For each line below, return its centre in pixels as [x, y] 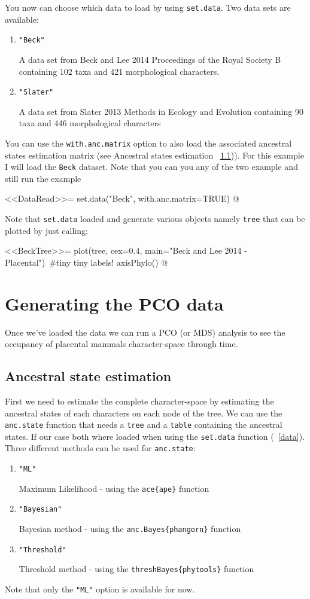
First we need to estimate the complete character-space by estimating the [139, 401]
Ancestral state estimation [88, 376]
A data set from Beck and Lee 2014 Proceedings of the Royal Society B [150, 59]
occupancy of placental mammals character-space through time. [121, 344]
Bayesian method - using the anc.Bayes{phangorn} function [130, 529]
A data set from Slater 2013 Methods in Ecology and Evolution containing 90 [161, 111]
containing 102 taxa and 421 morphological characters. [119, 71]
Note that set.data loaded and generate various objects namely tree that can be [155, 219]
